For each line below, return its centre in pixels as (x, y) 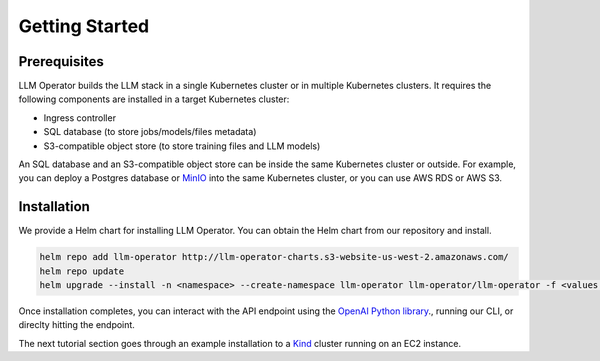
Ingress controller (80, 117)
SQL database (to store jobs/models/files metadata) (150, 132)
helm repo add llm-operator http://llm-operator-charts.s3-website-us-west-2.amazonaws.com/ (274, 257)
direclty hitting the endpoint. (76, 325)
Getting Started (84, 26)
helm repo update (82, 271)
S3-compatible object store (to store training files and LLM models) (182, 146)
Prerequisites (61, 61)
